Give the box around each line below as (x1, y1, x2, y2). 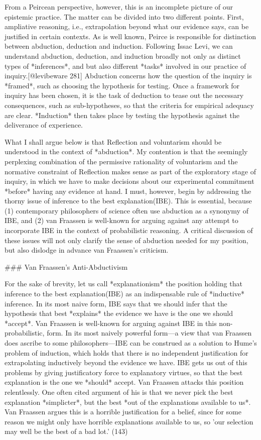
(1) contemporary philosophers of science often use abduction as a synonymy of (5, 205, 248, 215)
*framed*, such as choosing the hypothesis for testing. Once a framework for (5, 80, 240, 90)
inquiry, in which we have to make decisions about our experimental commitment (5, 176, 254, 186)
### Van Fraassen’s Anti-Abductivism (5, 261, 128, 272)
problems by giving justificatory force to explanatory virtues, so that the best (5, 367, 243, 377)
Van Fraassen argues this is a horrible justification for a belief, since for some (5, 406, 241, 417)
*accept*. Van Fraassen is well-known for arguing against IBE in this (5, 317, 217, 328)
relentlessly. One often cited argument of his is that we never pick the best (5, 386, 233, 397)
